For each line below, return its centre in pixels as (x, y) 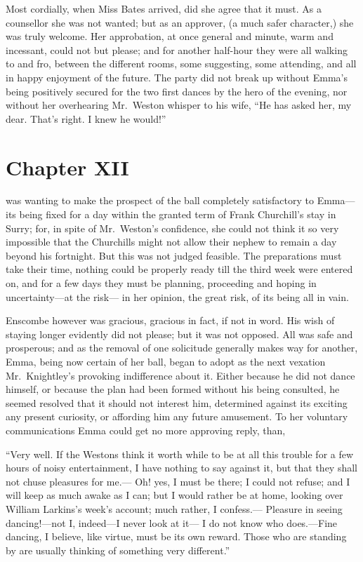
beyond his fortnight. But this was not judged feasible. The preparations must (174, 255)
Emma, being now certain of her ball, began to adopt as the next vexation (166, 361)
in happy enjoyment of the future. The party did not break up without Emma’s (177, 77)
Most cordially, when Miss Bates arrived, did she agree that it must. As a (164, 8)
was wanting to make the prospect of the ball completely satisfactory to (160, 200)
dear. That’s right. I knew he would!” (86, 118)
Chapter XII (67, 167)
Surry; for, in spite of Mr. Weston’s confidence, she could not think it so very (172, 228)
